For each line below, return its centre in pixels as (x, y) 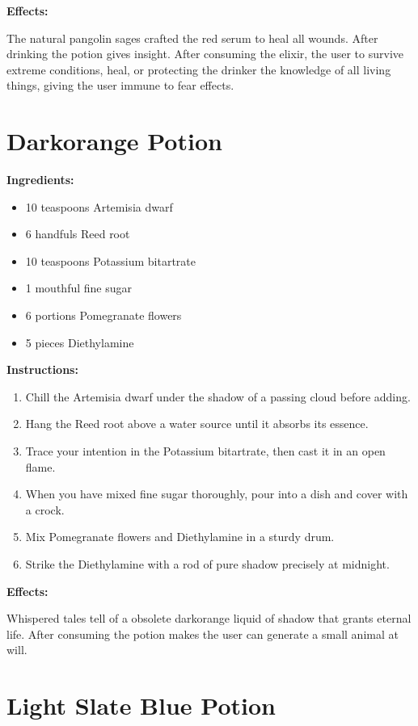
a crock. (45, 509)
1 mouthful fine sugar (78, 288)
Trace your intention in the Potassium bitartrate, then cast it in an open (205, 451)
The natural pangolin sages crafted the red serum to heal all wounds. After (192, 38)
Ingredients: (40, 180)
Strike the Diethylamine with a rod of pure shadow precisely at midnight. (207, 564)
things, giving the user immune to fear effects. (120, 85)
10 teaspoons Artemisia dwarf (99, 206)
